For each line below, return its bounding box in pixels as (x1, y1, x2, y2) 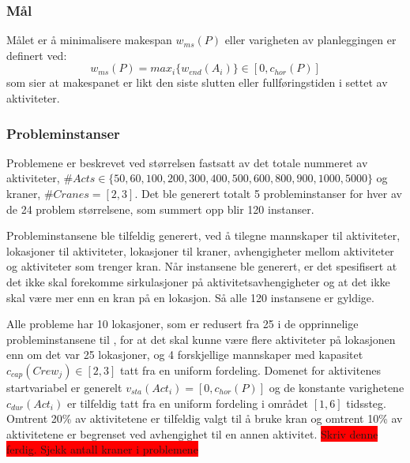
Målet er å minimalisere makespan (6, 32, 172, 48)
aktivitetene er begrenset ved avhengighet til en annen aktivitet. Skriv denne (6, 425, 378, 442)
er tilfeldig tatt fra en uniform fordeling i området (66, 394, 309, 411)
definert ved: (6, 47, 67, 63)
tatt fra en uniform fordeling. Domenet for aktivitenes (120, 361, 381, 378)
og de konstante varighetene (269, 379, 404, 395)
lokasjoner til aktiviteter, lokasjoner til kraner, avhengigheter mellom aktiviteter (6, 242, 394, 259)
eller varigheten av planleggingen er (224, 32, 397, 48)
